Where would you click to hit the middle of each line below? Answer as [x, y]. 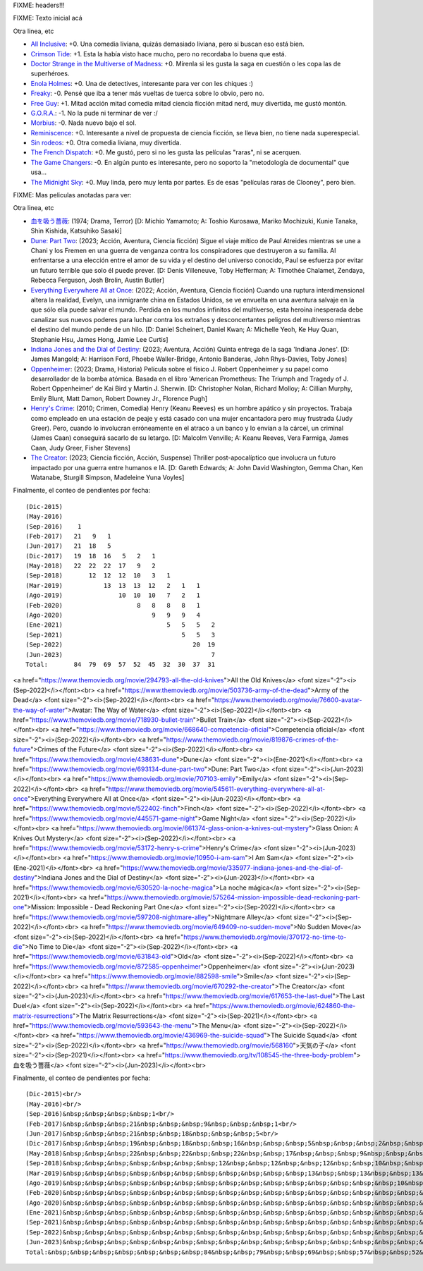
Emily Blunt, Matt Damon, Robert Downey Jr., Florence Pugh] [119, 398]
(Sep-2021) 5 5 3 [120, 635]
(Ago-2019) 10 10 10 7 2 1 [113, 595]
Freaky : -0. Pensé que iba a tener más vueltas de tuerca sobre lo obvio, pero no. [147, 93]
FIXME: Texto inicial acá [48, 18]
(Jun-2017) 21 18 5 [68, 546]
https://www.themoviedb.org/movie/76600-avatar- [288, 700]
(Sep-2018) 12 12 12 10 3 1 [98, 576]
